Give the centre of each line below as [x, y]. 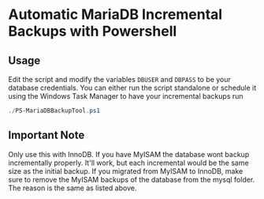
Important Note [46, 135]
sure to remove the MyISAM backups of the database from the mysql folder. [132, 179]
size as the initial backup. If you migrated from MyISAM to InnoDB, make [126, 171]
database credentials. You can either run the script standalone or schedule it [132, 88]
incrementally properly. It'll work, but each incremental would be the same [129, 163]
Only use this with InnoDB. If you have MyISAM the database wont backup [129, 154]
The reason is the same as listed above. [73, 188]
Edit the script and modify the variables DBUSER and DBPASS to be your [119, 79]
